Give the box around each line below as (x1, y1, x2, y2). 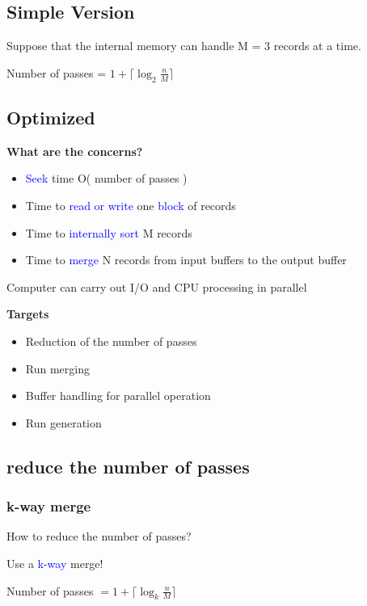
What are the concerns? (6, 142, 143, 159)
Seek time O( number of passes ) (25, 170, 188, 187)
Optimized (6, 104, 95, 129)
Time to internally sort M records (25, 224, 192, 241)
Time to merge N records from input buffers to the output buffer (25, 251, 347, 268)
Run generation (25, 414, 102, 431)
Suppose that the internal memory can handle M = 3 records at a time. (6, 37, 361, 54)
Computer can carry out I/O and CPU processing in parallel (6, 278, 307, 295)
